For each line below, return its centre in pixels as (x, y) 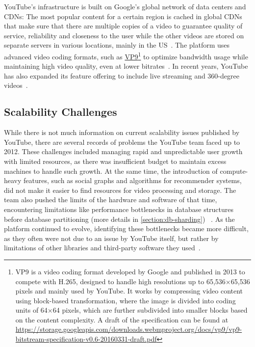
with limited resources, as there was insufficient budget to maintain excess (115, 161)
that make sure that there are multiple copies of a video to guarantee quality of (123, 26)
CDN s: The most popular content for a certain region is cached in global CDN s (123, 16)
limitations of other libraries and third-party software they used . (102, 248)
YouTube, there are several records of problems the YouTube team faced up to (122, 142)
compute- (234, 171)
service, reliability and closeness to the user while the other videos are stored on (124, 35)
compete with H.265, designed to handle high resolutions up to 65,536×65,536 (133, 281)
